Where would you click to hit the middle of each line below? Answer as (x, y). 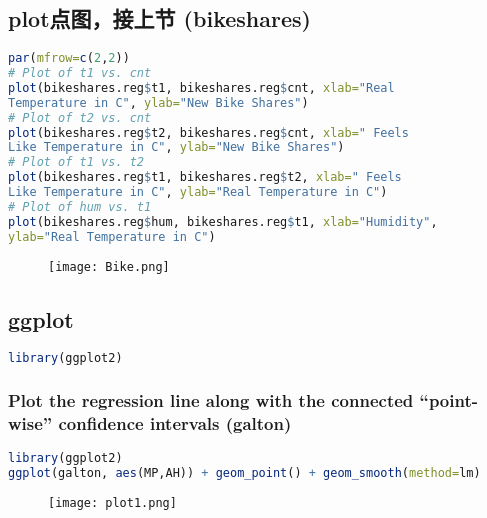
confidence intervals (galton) (175, 423)
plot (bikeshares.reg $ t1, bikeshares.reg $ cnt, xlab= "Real (201, 87)
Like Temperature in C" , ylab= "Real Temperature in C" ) (198, 192)
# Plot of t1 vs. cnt (80, 73)
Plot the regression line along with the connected (211, 400)
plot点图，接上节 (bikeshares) (159, 18)
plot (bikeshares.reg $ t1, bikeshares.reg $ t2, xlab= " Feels (205, 177)
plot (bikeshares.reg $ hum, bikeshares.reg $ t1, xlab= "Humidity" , (223, 221)
